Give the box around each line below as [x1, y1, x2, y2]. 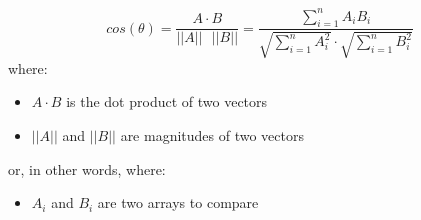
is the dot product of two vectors [66, 91, 268, 112]
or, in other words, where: [8, 158, 166, 179]
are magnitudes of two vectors [120, 124, 305, 145]
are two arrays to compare [97, 192, 259, 213]
